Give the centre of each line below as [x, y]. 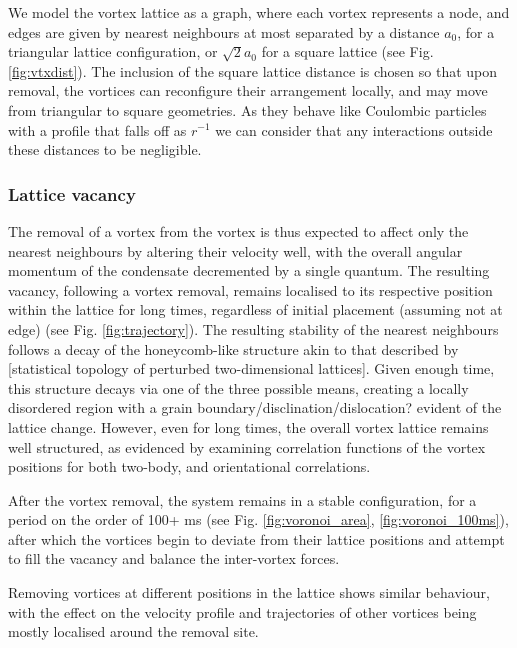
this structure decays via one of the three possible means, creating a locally [238, 387]
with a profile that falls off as [97, 129]
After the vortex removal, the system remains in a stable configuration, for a [242, 499]
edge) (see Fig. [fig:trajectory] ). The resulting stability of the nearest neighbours [253, 328]
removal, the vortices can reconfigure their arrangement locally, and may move [248, 90]
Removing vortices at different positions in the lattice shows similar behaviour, [249, 592]
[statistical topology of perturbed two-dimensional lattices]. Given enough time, [251, 368]
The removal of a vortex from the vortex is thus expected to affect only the [238, 230]
